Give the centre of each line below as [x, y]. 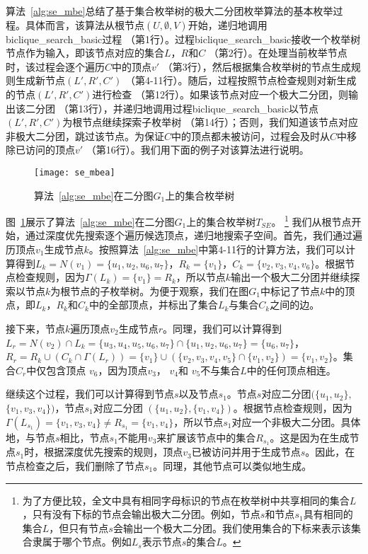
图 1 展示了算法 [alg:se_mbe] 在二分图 [90, 221]
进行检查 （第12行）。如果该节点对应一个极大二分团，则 [220, 94]
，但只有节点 [79, 527]
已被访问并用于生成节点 [246, 452]
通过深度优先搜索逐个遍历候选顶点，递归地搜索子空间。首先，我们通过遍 [194, 235]
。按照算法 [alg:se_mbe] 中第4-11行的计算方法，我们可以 [217, 249]
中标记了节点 [290, 290]
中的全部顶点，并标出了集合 [153, 305]
